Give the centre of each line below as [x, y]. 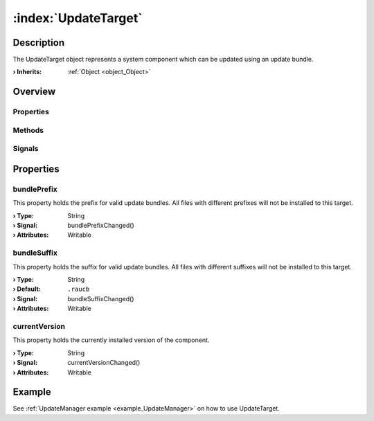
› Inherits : [27, 72]
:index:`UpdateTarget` [78, 18]
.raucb [79, 289]
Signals [26, 149]
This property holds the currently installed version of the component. [111, 340]
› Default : [27, 289]
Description [39, 43]
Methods [28, 130]
